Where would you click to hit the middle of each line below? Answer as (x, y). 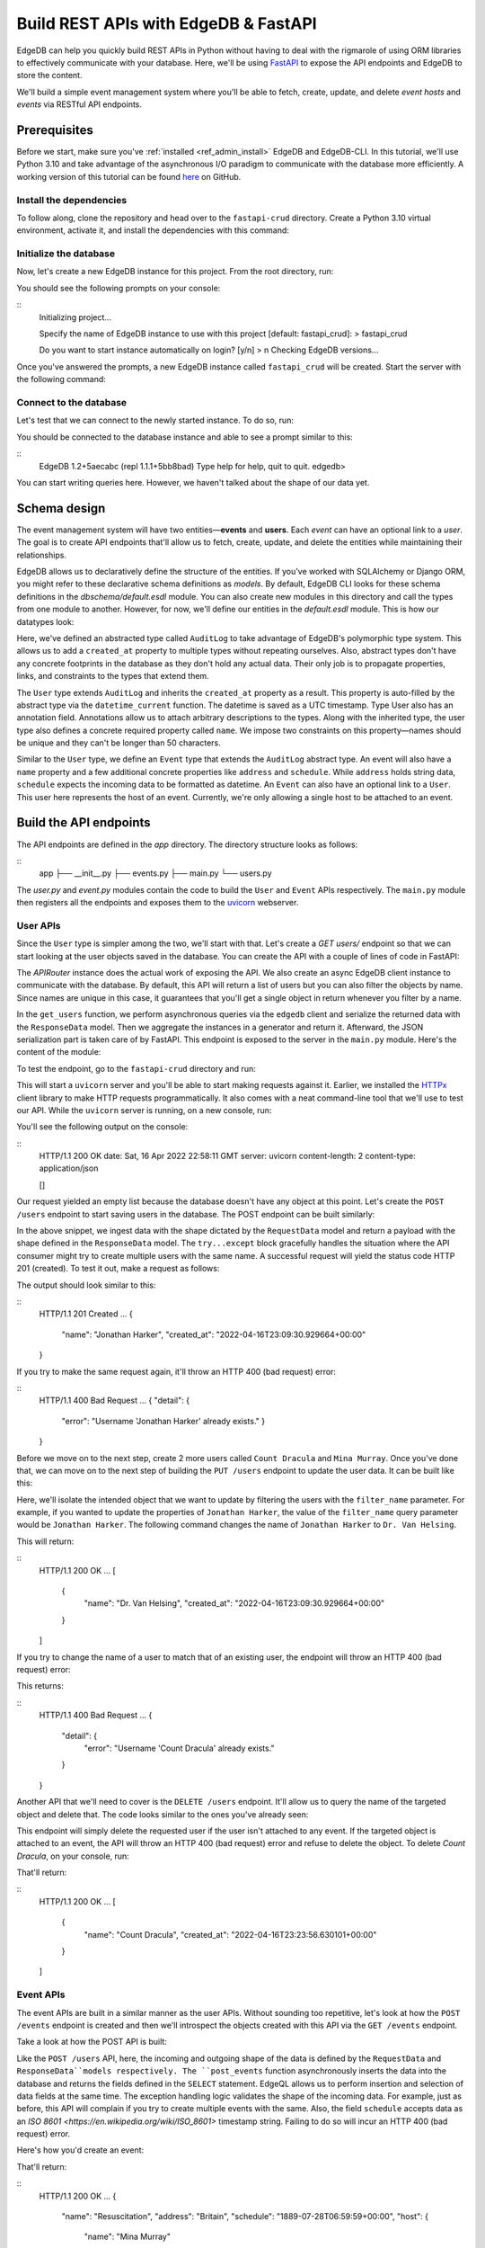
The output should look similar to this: (86, 1285)
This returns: (40, 1686)
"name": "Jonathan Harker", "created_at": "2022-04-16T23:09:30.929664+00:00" (214, 1334)
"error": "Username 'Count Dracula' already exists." (179, 1748)
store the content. (49, 76)
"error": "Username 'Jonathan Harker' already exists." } (163, 1421)
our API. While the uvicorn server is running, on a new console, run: (144, 1110)
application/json (69, 1168)
